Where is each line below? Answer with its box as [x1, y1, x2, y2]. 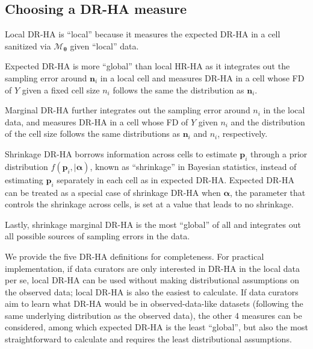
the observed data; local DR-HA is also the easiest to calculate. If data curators [5, 285, 299, 298]
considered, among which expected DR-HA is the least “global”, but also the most [5, 321, 308, 333]
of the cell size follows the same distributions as [5, 127, 180, 140]
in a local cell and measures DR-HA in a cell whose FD [100, 71, 305, 84]
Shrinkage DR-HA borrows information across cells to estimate [5, 147, 237, 160]
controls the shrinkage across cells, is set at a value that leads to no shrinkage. [5, 198, 294, 210]
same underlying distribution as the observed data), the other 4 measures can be [5, 309, 302, 321]
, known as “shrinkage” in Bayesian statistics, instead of [90, 160, 297, 172]
